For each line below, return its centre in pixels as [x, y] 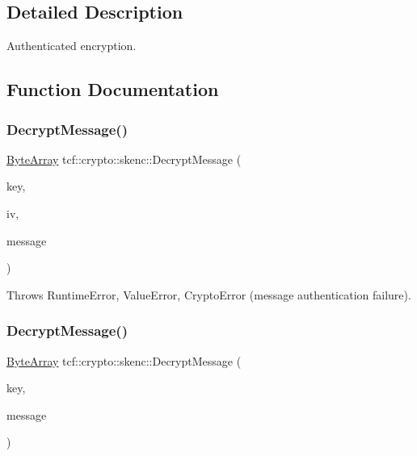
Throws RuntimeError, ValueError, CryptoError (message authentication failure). [209, 294]
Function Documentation [113, 89]
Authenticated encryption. [72, 46]
